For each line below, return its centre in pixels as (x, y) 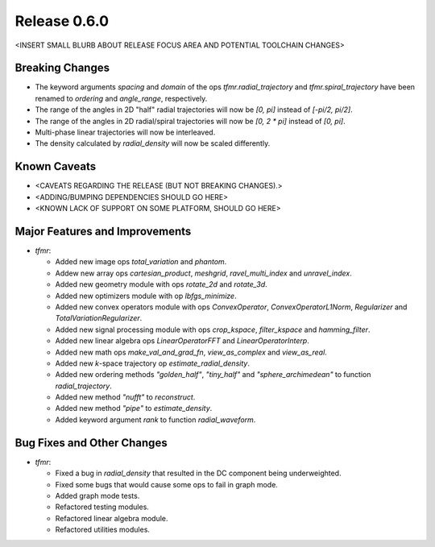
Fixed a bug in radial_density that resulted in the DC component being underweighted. (198, 473)
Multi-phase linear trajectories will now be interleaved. (125, 132)
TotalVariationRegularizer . (99, 318)
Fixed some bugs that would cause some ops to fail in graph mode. (166, 484)
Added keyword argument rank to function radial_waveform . (155, 420)
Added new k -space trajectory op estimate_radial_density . (152, 363)
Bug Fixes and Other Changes (91, 443)
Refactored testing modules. (102, 507)
